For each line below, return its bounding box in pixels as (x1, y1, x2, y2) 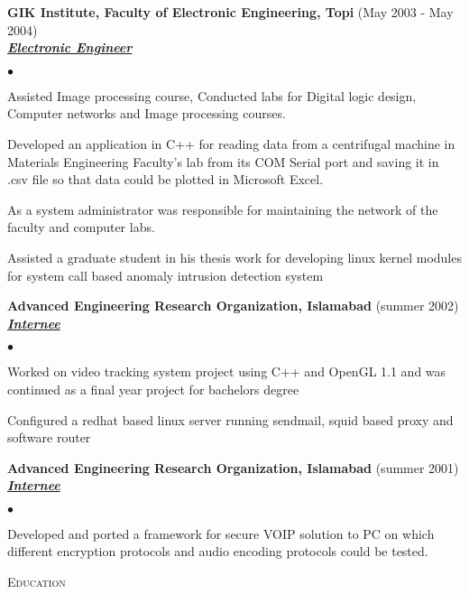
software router (7, 428, 91, 447)
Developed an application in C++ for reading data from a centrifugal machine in (7, 134, 455, 153)
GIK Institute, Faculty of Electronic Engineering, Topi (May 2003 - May (7, 3, 454, 21)
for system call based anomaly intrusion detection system (7, 265, 324, 284)
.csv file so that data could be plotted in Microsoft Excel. (7, 170, 324, 189)
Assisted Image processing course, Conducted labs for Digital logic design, (7, 86, 417, 105)
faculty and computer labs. (7, 218, 155, 237)
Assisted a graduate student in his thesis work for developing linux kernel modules (7, 247, 462, 266)
